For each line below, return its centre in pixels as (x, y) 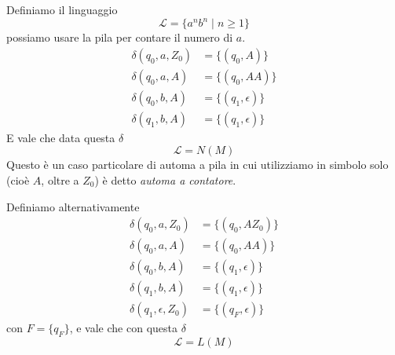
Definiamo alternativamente (73, 206)
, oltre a (60, 180)
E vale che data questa (61, 137)
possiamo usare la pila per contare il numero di (120, 37)
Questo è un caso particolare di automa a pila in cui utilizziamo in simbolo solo (197, 165)
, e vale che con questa (123, 328)
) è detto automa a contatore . (165, 180)
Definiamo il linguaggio (62, 9)
